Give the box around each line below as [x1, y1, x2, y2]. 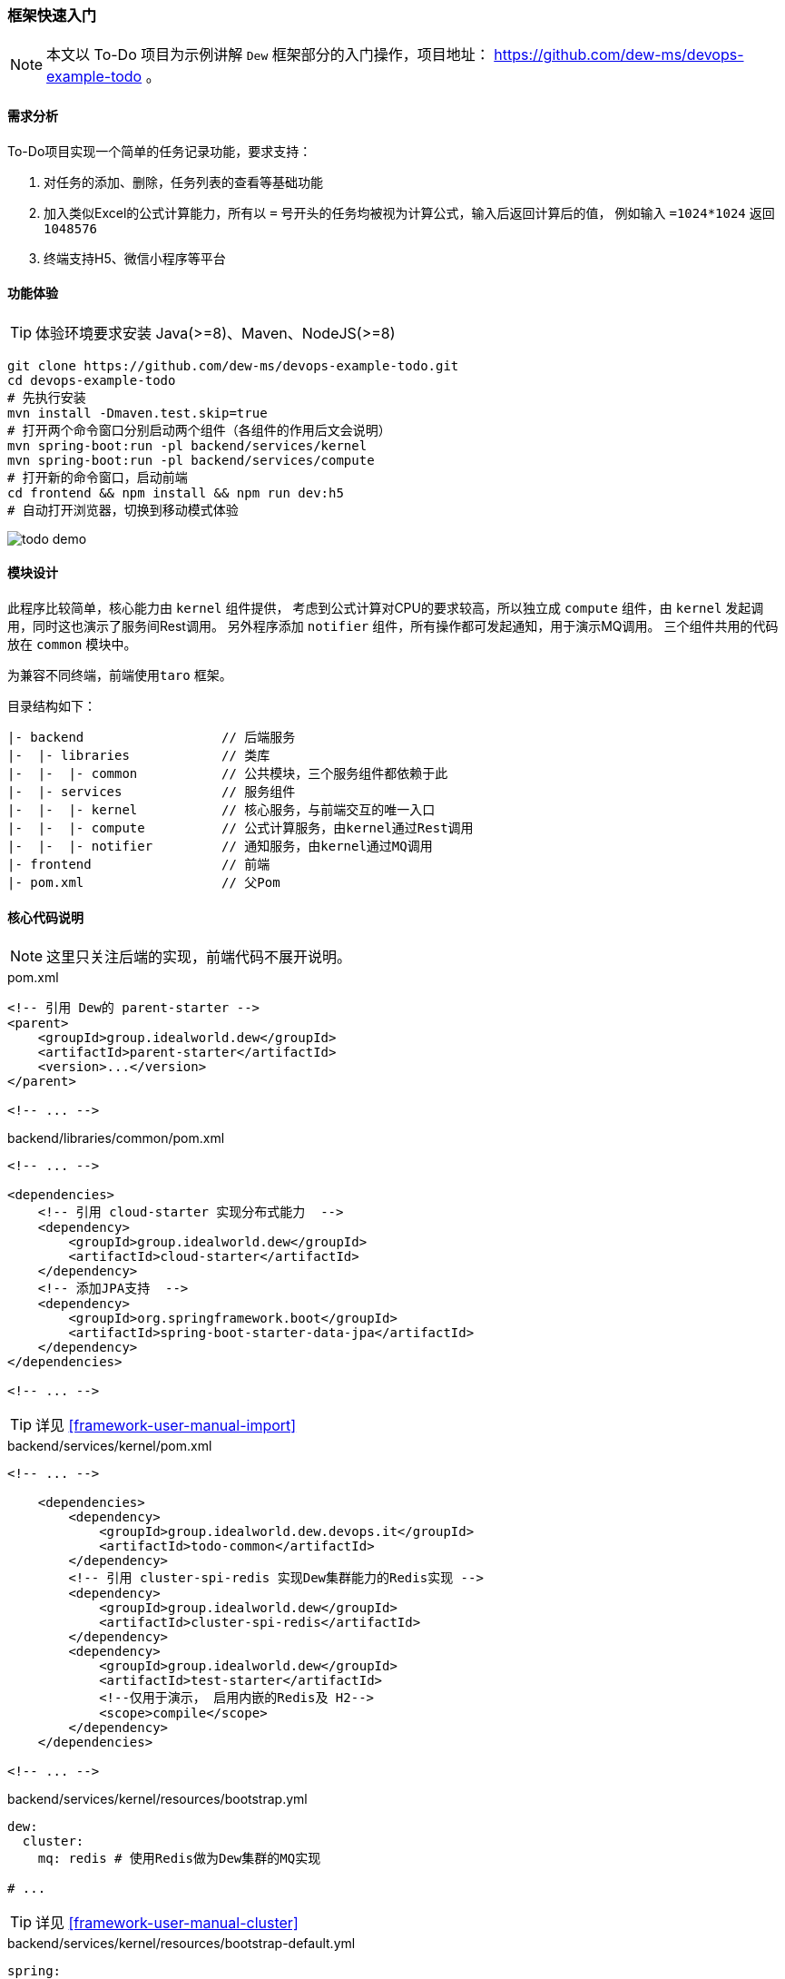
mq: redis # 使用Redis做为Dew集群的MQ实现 [37, 1851, 321, 1866]
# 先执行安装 [7, 389, 86, 405]
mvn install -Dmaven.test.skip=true [7, 405, 268, 420]
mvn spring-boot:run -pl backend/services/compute [7, 452, 375, 468]
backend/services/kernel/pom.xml [7, 1438, 212, 1454]
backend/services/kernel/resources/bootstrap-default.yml [7, 1935, 356, 1952]
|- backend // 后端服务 [7, 730, 296, 745]
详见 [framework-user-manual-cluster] [35, 1914, 299, 1933]
